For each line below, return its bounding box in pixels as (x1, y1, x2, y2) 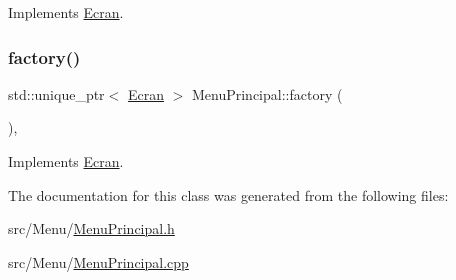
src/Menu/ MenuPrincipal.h (8, 218, 175, 239)
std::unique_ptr (8, 83, 105, 104)
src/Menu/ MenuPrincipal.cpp (8, 251, 189, 272)
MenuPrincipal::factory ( (191, 83, 343, 104)
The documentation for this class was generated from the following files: (8, 184, 449, 205)
